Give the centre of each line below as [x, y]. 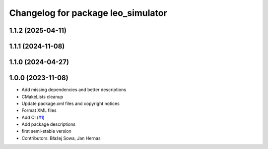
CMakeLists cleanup [42, 97]
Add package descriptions [49, 124]
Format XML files [39, 110]
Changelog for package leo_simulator [88, 13]
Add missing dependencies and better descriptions [74, 90]
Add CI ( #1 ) [33, 117]
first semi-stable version [46, 131]
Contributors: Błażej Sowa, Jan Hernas [61, 138]
